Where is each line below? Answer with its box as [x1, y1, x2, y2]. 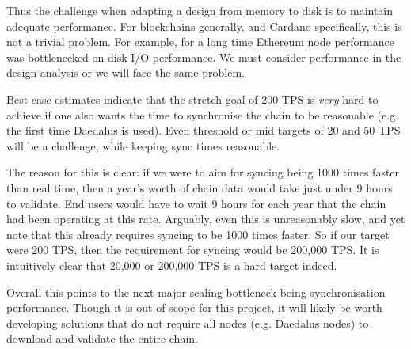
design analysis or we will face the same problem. [6, 64, 245, 81]
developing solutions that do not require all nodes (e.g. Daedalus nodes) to [6, 314, 369, 331]
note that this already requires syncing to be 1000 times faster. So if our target [6, 226, 390, 242]
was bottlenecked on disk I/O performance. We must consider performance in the [6, 48, 401, 65]
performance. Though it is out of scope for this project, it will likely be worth [6, 299, 382, 316]
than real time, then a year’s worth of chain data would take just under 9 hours [6, 179, 393, 195]
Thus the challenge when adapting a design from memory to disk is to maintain [6, 2, 394, 18]
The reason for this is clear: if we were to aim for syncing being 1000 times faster [6, 164, 400, 180]
